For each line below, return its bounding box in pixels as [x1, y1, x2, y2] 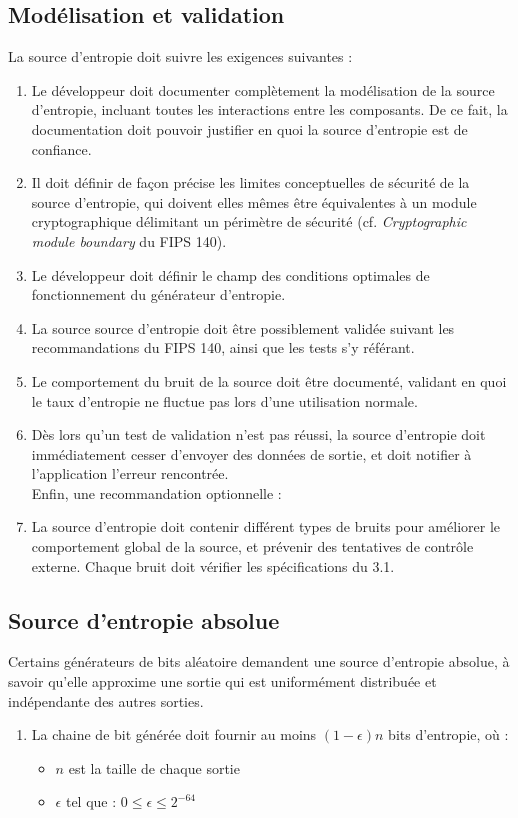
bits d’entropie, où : [388, 724, 509, 745]
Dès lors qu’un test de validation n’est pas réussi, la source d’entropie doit [31, 424, 486, 445]
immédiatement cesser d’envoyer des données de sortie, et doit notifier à [31, 443, 472, 464]
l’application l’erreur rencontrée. [31, 463, 229, 484]
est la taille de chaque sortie [68, 757, 240, 778]
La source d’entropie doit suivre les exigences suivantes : [8, 46, 353, 67]
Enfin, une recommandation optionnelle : [31, 482, 282, 503]
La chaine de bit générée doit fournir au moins [31, 724, 317, 745]
